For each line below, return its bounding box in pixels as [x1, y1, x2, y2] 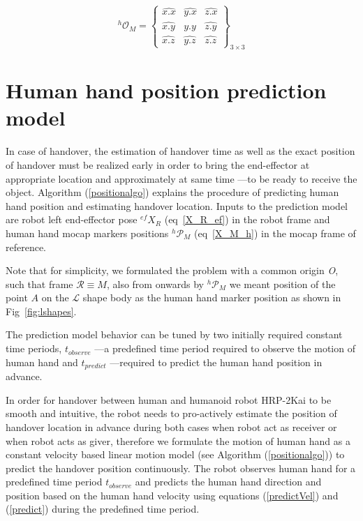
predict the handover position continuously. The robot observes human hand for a [6, 460, 356, 475]
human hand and [6, 354, 78, 369]
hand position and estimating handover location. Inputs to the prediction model [6, 198, 348, 213]
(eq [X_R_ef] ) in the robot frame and [164, 212, 330, 227]
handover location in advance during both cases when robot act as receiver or [6, 419, 337, 434]
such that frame [6, 276, 73, 291]
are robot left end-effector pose [6, 212, 138, 227]
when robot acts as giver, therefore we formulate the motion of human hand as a [6, 433, 350, 448]
